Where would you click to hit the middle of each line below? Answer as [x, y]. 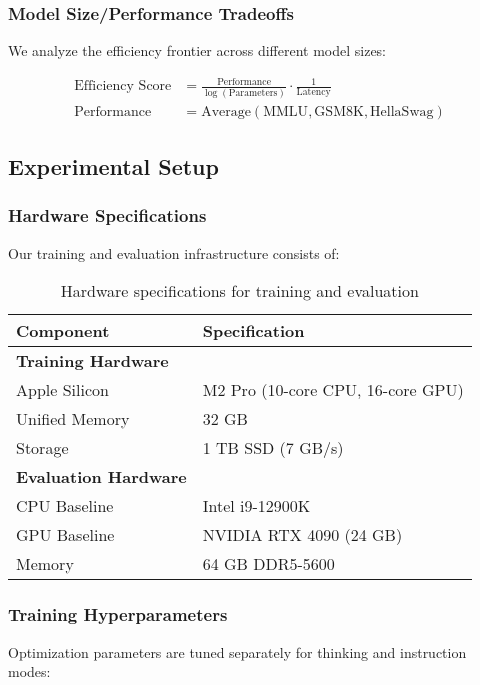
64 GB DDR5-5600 [268, 564]
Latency [313, 92]
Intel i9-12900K [256, 506]
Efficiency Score [123, 86]
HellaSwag [402, 111]
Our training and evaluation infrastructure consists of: [174, 252]
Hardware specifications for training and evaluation [239, 291]
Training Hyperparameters [118, 614]
